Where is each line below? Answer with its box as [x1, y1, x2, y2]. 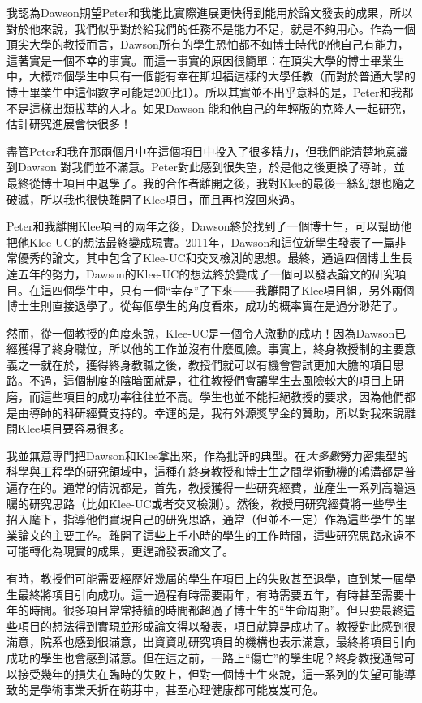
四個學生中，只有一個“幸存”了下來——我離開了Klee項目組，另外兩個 [51, 281, 415, 298]
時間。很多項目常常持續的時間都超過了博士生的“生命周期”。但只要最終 [28, 602, 404, 619]
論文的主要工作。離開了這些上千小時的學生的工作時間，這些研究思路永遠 [17, 526, 404, 543]
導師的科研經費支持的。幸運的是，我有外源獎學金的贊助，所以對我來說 [28, 403, 404, 421]
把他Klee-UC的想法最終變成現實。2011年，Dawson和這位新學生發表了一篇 [6, 233, 395, 250]
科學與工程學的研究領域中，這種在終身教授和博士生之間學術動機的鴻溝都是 [6, 463, 404, 480]
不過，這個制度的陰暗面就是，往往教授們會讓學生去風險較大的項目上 [28, 372, 393, 389]
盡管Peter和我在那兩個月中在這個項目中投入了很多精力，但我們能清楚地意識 [6, 142, 408, 159]
